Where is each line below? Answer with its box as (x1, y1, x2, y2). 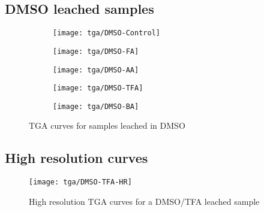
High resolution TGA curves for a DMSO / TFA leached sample (29, 195, 260, 207)
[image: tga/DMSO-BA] (53, 102, 139, 111)
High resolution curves (5, 149, 148, 167)
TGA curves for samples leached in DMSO (29, 119, 185, 132)
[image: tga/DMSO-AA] (53, 65, 139, 74)
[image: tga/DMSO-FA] (53, 47, 139, 56)
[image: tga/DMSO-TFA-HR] (29, 178, 132, 187)
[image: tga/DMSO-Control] (53, 29, 160, 38)
